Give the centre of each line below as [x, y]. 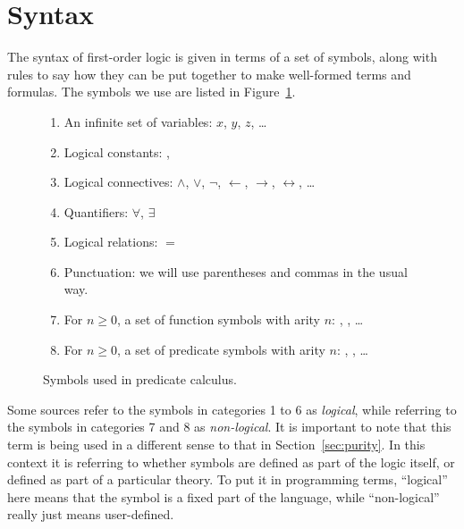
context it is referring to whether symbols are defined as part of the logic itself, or [231, 462]
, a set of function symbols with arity [219, 319]
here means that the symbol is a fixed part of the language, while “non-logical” [224, 496]
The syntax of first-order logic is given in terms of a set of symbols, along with [222, 57]
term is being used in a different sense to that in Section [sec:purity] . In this [216, 445]
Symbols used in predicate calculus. [140, 379]
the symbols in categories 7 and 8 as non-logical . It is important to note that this [229, 427]
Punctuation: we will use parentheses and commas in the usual [236, 271]
